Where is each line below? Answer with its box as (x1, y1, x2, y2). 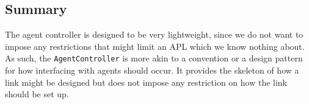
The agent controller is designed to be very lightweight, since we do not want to (5, 28, 304, 41)
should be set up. (5, 88, 69, 100)
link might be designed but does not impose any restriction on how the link (5, 75, 288, 88)
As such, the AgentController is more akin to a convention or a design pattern (5, 52, 303, 64)
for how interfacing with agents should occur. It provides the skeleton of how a (5, 64, 299, 77)
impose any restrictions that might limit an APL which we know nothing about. (5, 40, 305, 52)
